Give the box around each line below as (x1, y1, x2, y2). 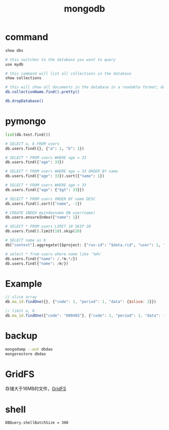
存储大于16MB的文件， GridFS (5, 386, 66, 392)
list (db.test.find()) (5, 132, 51, 137)
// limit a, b (5, 309, 35, 314)
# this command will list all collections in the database (5, 71, 132, 76)
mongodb (63, 3, 106, 15)
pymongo (5, 115, 46, 127)
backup (5, 330, 38, 341)
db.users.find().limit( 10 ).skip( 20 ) (5, 229, 82, 234)
